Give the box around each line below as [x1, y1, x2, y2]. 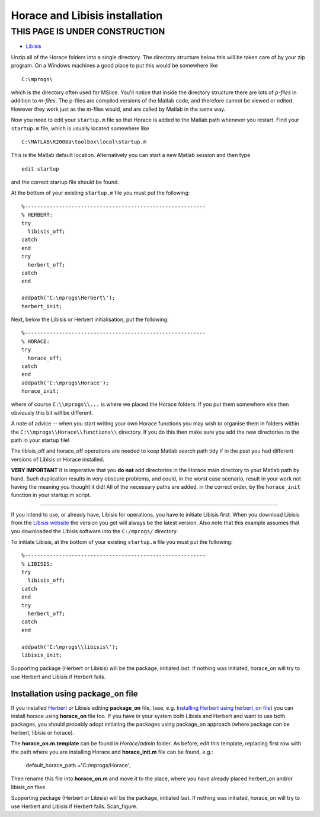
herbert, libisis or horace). [11, 729, 75, 736]
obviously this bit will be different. [11, 409, 94, 416]
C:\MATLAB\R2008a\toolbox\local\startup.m [21, 138, 147, 145]
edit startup [21, 165, 59, 172]
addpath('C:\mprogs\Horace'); [21, 379, 110, 386]
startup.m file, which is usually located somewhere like [11, 124, 149, 132]
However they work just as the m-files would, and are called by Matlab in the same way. [11, 105, 226, 113]
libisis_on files [11, 783, 46, 790]
